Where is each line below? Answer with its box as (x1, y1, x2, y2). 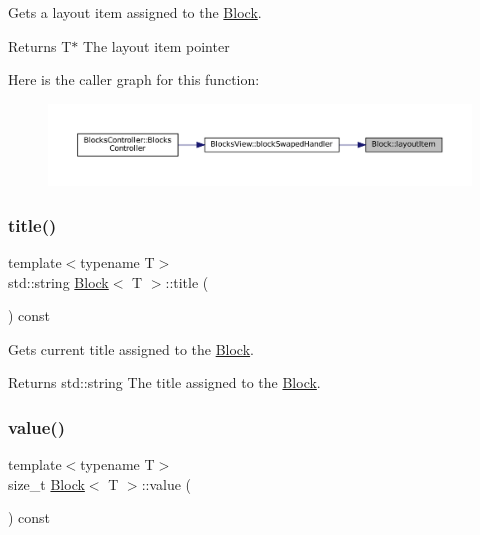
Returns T (8, 35, 72, 56)
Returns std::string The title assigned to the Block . (8, 372, 321, 393)
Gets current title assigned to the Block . (8, 338, 254, 359)
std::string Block (8, 271, 109, 292)
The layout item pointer (82, 35, 230, 56)
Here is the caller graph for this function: (8, 69, 260, 90)
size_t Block (8, 473, 85, 494)
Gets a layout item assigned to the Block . (8, 2, 262, 22)
